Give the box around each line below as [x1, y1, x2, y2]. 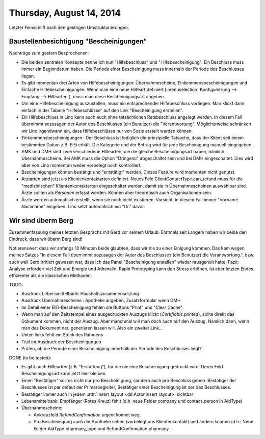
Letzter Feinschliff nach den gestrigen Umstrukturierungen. [9, 25, 130, 30]
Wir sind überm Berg [9, 216, 74, 224]
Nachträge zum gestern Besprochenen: [9, 50, 89, 56]
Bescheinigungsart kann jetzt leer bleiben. [21, 371, 107, 377]
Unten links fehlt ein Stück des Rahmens [21, 332, 103, 338]
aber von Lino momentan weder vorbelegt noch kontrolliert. [21, 162, 142, 168]
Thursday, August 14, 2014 [9, 7, 121, 18]
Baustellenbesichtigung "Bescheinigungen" [9, 37, 147, 46]
